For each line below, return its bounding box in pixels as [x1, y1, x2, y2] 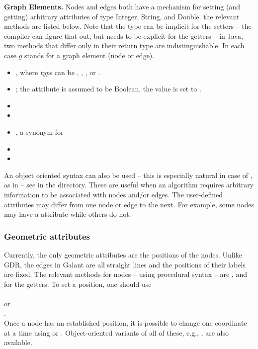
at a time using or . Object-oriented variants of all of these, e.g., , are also [4, 327, 229, 338]
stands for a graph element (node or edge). [24, 50, 155, 60]
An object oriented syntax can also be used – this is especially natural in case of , [4, 170, 253, 180]
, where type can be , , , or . [15, 67, 100, 77]
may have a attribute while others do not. [4, 209, 131, 219]
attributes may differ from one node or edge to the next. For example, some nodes [4, 199, 255, 209]
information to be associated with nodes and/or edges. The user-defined [4, 189, 223, 199]
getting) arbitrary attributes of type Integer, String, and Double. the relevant [4, 11, 240, 21]
